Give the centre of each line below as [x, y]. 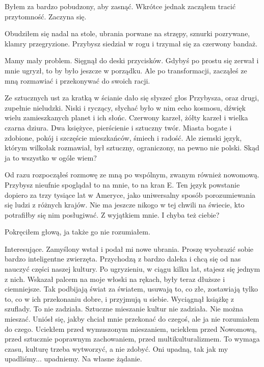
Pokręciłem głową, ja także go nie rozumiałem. [77, 232]
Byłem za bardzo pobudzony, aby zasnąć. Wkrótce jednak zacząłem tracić [120, 6]
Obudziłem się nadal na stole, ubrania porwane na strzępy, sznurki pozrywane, [127, 33]
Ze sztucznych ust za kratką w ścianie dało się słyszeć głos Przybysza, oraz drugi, [132, 98]
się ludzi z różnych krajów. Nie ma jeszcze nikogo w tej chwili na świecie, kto [125, 205]
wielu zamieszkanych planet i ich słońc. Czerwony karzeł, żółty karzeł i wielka [126, 117]
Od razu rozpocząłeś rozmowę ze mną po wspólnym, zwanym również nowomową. [132, 175]
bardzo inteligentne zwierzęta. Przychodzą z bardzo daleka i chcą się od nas [123, 259]
